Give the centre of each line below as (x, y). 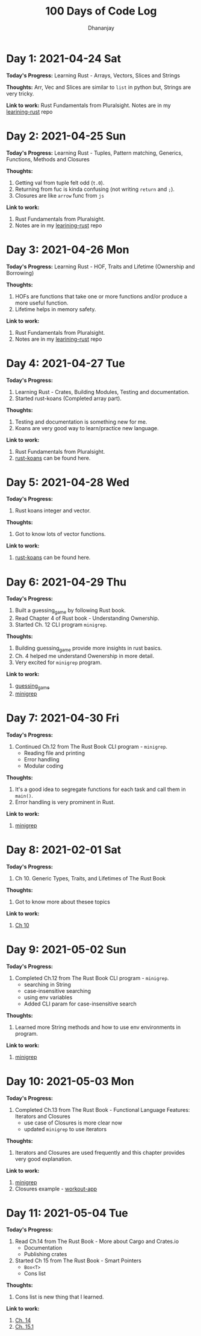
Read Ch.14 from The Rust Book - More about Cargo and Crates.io (97, 1241)
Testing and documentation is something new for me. (81, 422)
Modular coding (44, 766)
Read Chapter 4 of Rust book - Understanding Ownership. (87, 618)
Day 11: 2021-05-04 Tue (67, 1213)
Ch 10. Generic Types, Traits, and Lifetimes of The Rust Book (90, 878)
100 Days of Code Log (101, 11)
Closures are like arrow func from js (59, 195)
